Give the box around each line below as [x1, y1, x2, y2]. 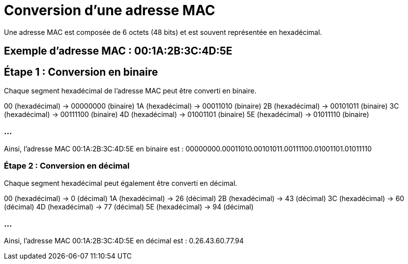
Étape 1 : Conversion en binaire [4, 65, 158, 78]
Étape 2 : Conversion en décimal [4, 161, 130, 171]
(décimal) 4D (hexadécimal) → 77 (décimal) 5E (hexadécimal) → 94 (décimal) [4, 202, 254, 211]
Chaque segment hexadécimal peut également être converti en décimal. [4, 178, 237, 187]
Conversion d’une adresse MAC [4, 2, 215, 19]
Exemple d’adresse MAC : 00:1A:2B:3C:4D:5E [4, 45, 233, 58]
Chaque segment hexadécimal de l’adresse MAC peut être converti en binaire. [4, 87, 257, 95]
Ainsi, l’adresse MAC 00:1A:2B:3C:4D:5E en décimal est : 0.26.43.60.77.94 [4, 236, 244, 245]
